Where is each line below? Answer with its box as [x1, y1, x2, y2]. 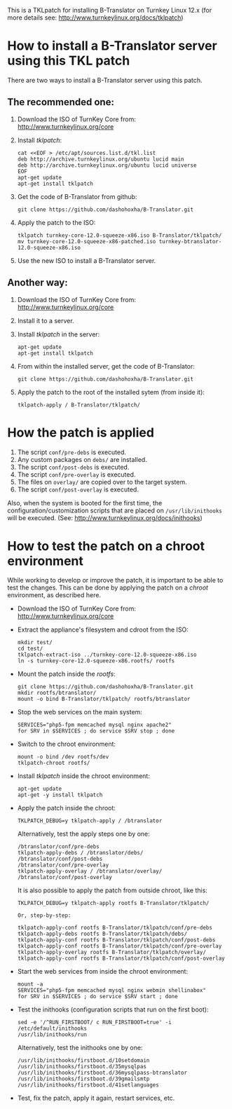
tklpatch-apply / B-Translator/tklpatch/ [17, 401, 140, 409]
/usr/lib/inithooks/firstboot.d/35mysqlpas [17, 1063, 147, 1070]
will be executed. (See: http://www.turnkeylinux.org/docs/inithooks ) [7, 513, 203, 522]
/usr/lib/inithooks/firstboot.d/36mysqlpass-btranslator [17, 1069, 188, 1077]
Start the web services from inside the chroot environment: [17, 967, 188, 976]
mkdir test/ [17, 639, 53, 646]
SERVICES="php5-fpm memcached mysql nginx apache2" [17, 721, 172, 728]
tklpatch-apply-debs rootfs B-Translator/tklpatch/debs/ [17, 930, 188, 938]
